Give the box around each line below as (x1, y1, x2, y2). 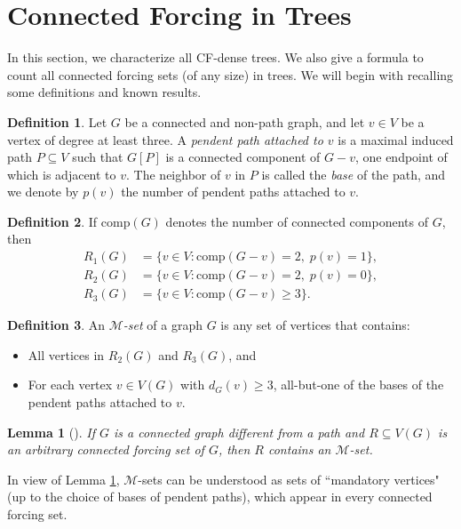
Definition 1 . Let (7, 112, 107, 131)
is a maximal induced (338, 130, 454, 148)
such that (72, 148, 123, 166)
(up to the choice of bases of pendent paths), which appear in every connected (7, 487, 433, 506)
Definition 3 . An (7, 316, 106, 334)
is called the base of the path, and (261, 164, 446, 183)
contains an (267, 440, 331, 459)
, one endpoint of (354, 148, 448, 166)
